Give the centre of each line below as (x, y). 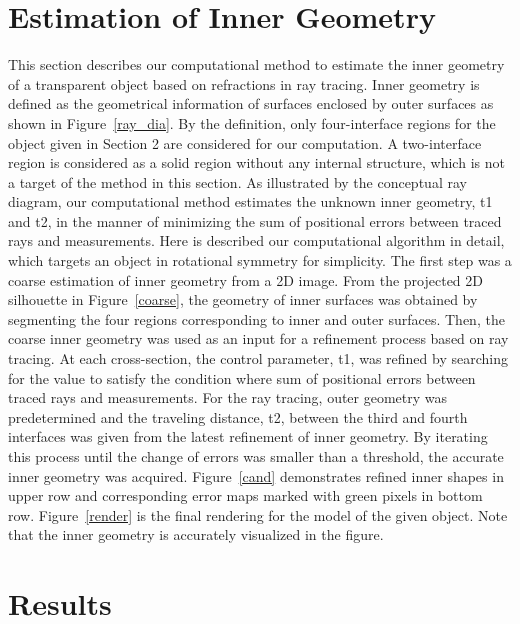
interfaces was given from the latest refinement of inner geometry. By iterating (248, 436)
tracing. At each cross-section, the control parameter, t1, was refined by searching (258, 358)
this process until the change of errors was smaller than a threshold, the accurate (256, 456)
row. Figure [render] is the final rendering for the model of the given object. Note (258, 514)
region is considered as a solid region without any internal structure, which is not (256, 162)
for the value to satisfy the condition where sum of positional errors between (242, 377)
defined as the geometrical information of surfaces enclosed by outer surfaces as (251, 103)
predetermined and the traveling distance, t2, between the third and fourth (238, 416)
